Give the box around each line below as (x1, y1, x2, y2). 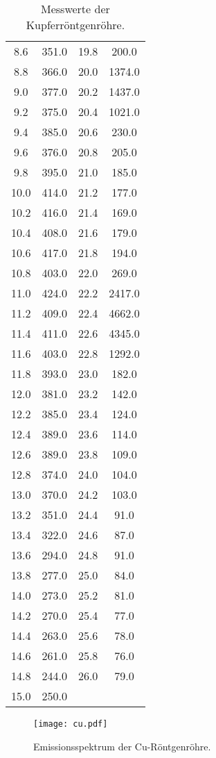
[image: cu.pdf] (33, 719, 108, 729)
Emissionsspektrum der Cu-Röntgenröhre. (33, 739, 211, 753)
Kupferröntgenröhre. (26, 17, 125, 33)
